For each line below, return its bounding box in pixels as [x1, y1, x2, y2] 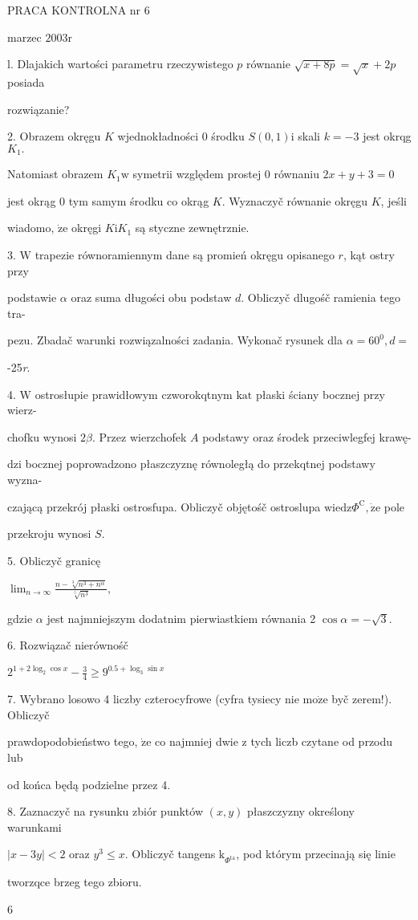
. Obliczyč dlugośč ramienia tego [241, 289, 401, 306]
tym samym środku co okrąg [68, 192, 209, 209]
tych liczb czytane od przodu [250, 733, 393, 750]
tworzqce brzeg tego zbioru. [7, 873, 142, 890]
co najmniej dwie [155, 733, 238, 750]
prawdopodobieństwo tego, [7, 733, 138, 750]
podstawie [7, 289, 57, 306]
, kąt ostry [343, 246, 395, 263]
